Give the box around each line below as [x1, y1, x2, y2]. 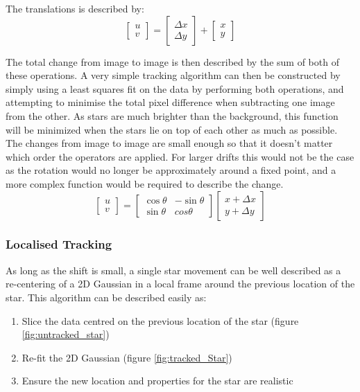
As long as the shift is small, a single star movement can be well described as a [6, 262, 341, 277]
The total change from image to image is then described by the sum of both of [6, 54, 339, 69]
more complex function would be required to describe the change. [6, 176, 284, 190]
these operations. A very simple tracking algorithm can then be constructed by [6, 68, 341, 82]
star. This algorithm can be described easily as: [6, 289, 207, 304]
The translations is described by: [6, 1, 144, 15]
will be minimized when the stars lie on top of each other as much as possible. [6, 122, 338, 136]
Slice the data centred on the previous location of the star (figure [22, 313, 299, 328]
